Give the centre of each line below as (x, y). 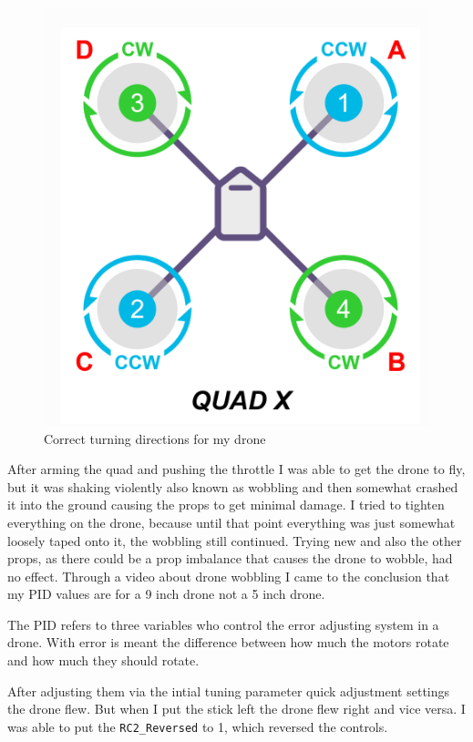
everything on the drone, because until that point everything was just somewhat (231, 522)
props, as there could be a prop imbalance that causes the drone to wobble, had (230, 558)
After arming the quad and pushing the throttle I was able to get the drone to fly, (236, 469)
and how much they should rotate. (103, 660)
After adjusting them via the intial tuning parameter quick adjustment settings (229, 690)
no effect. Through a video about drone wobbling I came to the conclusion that (229, 576)
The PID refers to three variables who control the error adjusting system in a (223, 624)
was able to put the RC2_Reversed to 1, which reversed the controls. (198, 726)
